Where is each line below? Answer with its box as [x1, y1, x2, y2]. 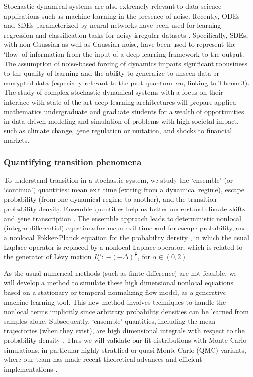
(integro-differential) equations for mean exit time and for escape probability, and [4, 223, 247, 233]
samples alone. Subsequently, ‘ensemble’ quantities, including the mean [4, 315, 216, 326]
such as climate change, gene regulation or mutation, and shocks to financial [4, 125, 232, 135]
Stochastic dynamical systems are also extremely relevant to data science [4, 1, 222, 11]
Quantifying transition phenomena [4, 155, 142, 168]
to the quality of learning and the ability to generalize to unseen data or [4, 68, 219, 78]
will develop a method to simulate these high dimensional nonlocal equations [4, 277, 234, 288]
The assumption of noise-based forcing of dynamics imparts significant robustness [4, 58, 248, 68]
